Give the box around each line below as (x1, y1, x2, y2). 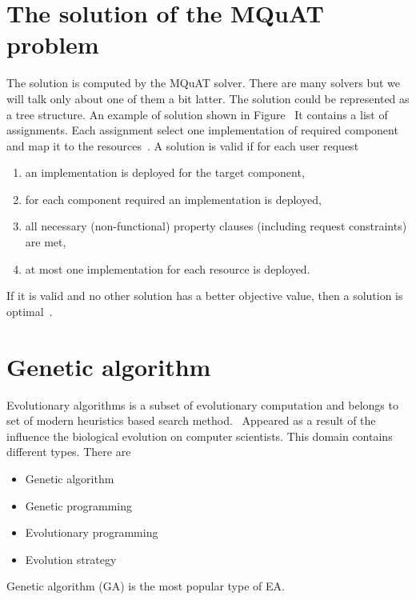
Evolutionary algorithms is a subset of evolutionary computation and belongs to (6, 396, 398, 413)
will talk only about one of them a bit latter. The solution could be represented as (6, 90, 410, 106)
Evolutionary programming (25, 524, 158, 541)
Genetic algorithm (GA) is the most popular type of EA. (6, 578, 285, 594)
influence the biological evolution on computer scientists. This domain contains (6, 427, 393, 444)
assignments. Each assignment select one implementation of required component (6, 122, 398, 138)
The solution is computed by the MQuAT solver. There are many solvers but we (6, 74, 401, 91)
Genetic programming (25, 497, 132, 514)
